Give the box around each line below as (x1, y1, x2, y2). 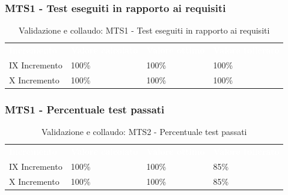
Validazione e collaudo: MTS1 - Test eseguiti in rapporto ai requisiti (19, 24, 270, 37)
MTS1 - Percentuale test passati (5, 101, 165, 116)
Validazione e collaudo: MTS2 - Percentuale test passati (41, 125, 247, 138)
